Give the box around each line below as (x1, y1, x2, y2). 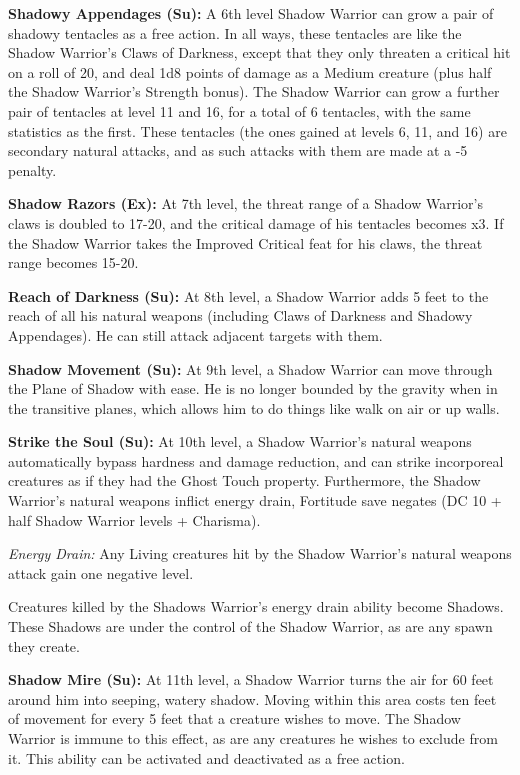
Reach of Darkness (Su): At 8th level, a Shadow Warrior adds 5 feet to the (8, 285, 489, 306)
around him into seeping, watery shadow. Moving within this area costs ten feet (8, 688, 497, 709)
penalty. (8, 159, 57, 180)
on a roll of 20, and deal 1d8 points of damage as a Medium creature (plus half (8, 61, 492, 82)
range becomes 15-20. (8, 252, 139, 273)
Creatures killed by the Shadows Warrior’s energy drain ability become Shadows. (8, 596, 504, 617)
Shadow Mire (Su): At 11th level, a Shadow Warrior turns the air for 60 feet (8, 669, 494, 690)
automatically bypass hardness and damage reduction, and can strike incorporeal (8, 450, 504, 471)
